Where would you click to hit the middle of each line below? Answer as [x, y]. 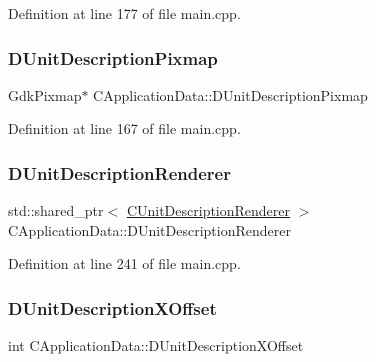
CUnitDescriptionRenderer [208, 210]
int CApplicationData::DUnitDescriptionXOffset [156, 345]
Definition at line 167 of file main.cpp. [124, 128]
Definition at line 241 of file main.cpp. [124, 263]
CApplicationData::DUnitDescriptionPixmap [230, 94]
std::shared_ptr [56, 210]
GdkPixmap [45, 94]
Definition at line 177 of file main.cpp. [124, 13]
